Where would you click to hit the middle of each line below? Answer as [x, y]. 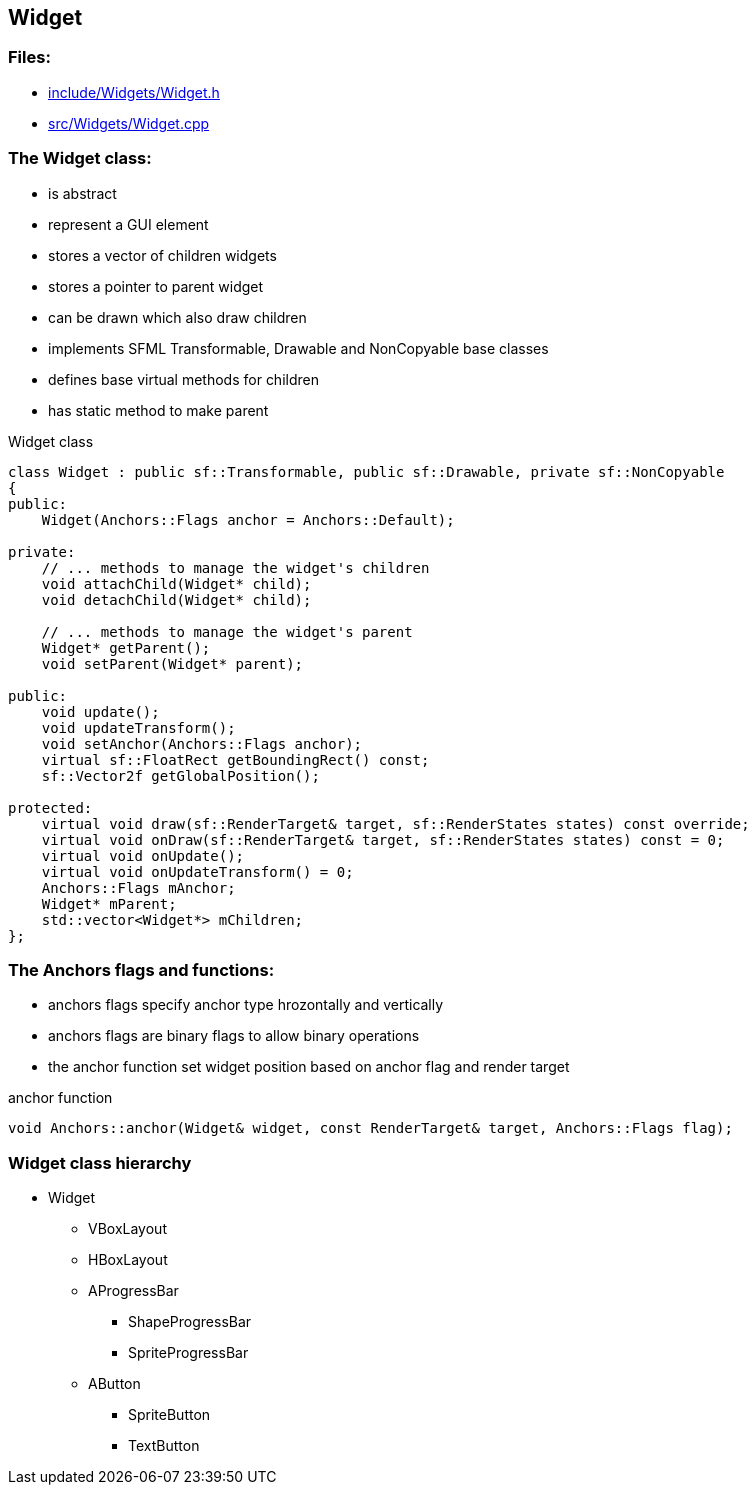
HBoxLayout [128, 1260]
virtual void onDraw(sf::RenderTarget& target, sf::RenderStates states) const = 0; [383, 839]
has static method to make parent [158, 410]
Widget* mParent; [109, 903]
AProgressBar [133, 1291]
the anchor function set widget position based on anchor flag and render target [309, 1067]
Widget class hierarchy [100, 1162]
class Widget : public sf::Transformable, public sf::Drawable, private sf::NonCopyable [366, 471]
